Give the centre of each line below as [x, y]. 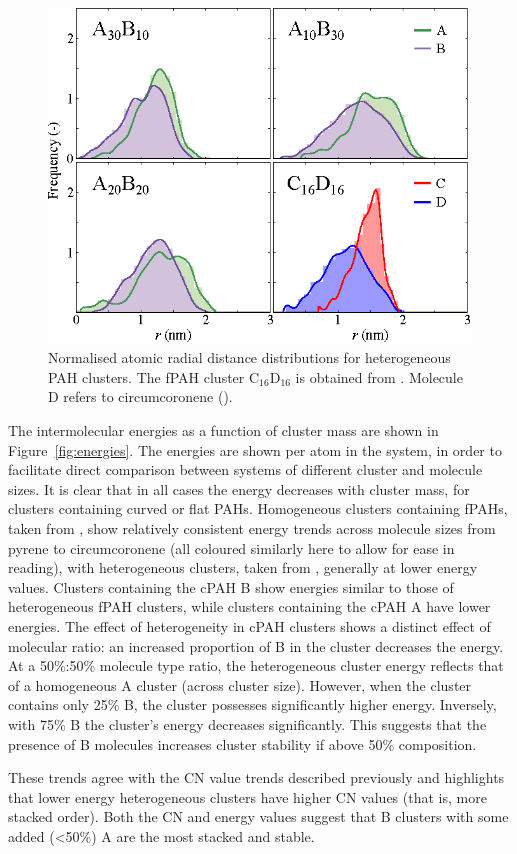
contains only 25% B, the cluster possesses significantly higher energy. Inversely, [252, 704]
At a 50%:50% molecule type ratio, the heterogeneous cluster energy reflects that [256, 665]
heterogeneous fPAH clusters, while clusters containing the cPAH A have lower [249, 606]
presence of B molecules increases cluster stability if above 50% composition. [242, 743]
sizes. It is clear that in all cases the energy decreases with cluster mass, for [239, 488]
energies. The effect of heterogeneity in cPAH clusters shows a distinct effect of [249, 625]
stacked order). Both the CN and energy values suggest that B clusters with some [258, 816]
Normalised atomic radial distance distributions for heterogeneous [249, 357]
